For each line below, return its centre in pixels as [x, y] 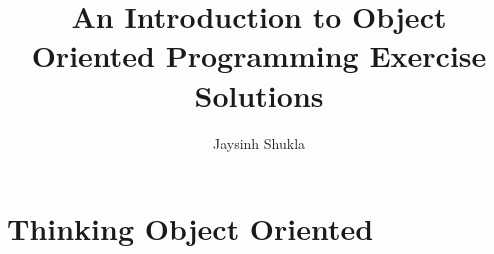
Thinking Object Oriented [190, 228]
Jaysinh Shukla [259, 142]
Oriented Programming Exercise [259, 55]
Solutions [259, 94]
